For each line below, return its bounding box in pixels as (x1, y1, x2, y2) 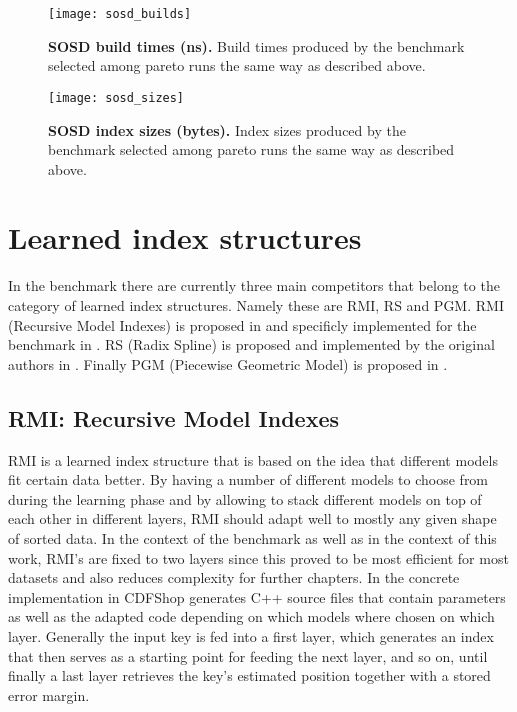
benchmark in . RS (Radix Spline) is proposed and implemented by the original (8, 334, 495, 355)
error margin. (8, 684, 90, 705)
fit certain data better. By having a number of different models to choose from (8, 469, 489, 490)
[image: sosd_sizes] (48, 90, 185, 105)
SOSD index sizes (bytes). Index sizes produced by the (48, 119, 406, 140)
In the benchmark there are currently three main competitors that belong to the (8, 275, 500, 296)
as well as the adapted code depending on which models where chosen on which (8, 606, 495, 627)
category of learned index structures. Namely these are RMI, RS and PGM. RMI (8, 295, 504, 315)
